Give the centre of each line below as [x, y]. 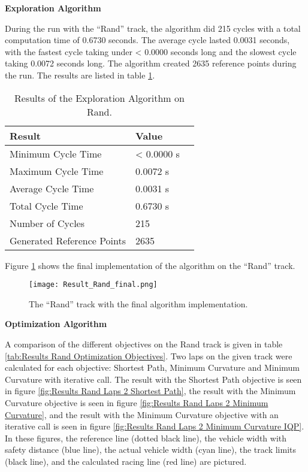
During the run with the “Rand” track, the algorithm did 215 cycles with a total [153, 28]
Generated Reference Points [68, 240]
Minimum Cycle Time [56, 153]
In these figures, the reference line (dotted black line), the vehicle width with [146, 438]
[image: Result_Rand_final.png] [93, 285]
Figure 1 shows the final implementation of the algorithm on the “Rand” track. [150, 265]
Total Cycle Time [46, 205]
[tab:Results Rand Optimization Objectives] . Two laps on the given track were [149, 355]
